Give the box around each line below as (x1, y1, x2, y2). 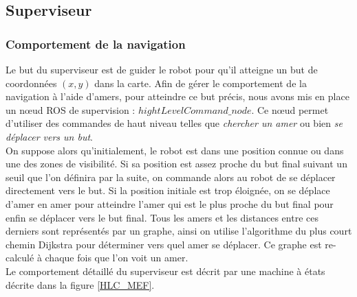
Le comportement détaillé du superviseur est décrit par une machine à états (6, 263, 325, 278)
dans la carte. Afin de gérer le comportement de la (94, 75, 307, 90)
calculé (6, 250, 34, 265)
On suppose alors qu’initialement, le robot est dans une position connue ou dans (6, 143, 344, 157)
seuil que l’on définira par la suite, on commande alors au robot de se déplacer (6, 169, 336, 184)
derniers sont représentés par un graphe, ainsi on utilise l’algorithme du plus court (6, 224, 352, 238)
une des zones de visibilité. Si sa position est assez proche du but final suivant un (6, 156, 347, 171)
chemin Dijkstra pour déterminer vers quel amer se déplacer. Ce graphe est (6, 237, 322, 251)
